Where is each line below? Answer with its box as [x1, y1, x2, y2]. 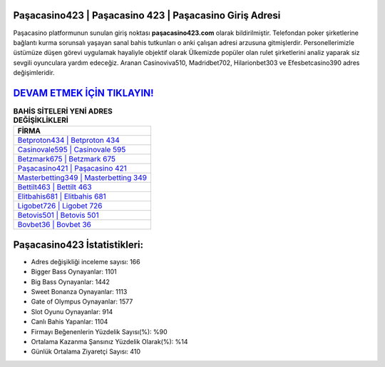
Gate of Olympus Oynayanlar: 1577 [31, 297, 133, 306]
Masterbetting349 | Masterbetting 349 [17, 173, 148, 183]
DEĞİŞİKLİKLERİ [13, 115, 69, 125]
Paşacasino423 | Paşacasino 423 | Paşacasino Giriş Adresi [13, 9, 281, 21]
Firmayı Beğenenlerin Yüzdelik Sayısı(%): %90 [31, 327, 168, 336]
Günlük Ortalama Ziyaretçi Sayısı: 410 [31, 347, 141, 356]
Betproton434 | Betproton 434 [17, 136, 120, 146]
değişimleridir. [13, 69, 55, 77]
